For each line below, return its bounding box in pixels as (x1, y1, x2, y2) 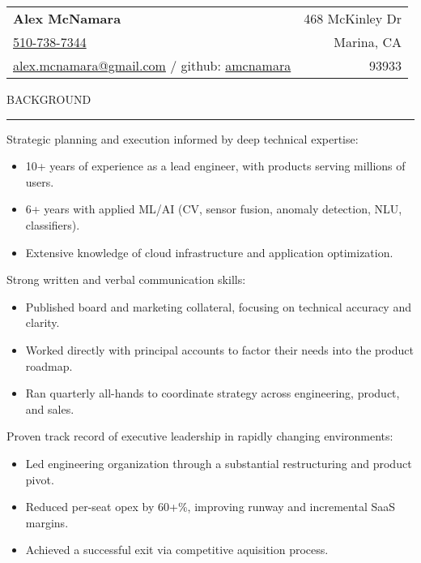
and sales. (25, 400, 74, 417)
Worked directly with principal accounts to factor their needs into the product (25, 341, 414, 358)
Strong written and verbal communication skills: (6, 271, 246, 288)
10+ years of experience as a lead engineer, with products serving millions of (25, 157, 406, 174)
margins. (25, 514, 69, 531)
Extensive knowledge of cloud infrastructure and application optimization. (25, 243, 393, 260)
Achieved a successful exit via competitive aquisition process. (25, 541, 329, 558)
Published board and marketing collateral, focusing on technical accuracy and (25, 298, 411, 315)
